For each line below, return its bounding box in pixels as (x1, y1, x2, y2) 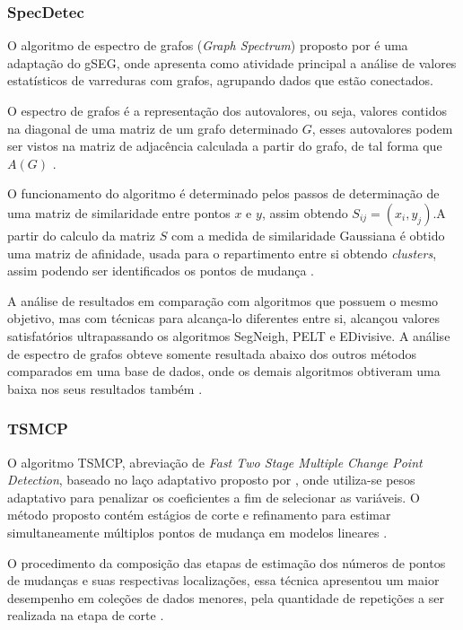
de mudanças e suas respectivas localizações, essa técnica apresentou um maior (7, 571, 440, 590)
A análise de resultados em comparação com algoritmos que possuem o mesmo (7, 291, 439, 310)
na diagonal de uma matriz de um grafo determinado (7, 118, 299, 137)
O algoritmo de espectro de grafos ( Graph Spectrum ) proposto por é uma (7, 36, 408, 55)
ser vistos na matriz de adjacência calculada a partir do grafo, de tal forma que (7, 136, 442, 155)
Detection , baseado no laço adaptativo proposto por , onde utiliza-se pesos (7, 470, 415, 489)
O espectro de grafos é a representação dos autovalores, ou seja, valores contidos (7, 101, 447, 119)
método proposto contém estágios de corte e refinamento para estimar (7, 505, 391, 524)
